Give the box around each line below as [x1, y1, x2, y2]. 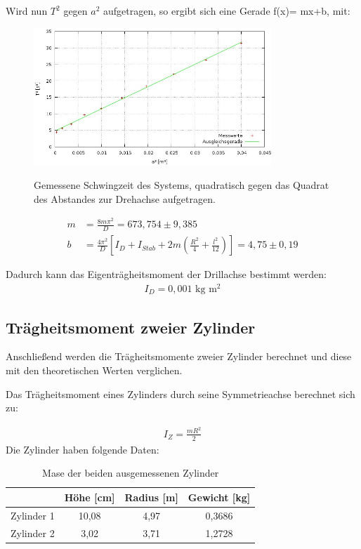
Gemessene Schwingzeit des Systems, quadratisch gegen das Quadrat [34, 177, 329, 192]
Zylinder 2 [11, 525, 55, 540]
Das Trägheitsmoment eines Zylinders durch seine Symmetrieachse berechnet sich [6, 386, 355, 401]
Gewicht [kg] [188, 489, 251, 504]
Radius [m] [124, 489, 178, 504]
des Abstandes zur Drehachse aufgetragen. [34, 191, 216, 206]
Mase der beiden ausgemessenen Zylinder [42, 465, 219, 480]
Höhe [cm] [64, 489, 115, 504]
